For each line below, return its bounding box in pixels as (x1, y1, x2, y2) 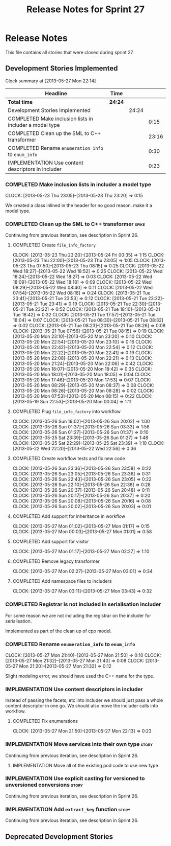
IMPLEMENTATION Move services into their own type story (5, 741, 153, 748)
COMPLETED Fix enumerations (12, 718, 78, 724)
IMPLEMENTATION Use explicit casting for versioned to (5, 775, 145, 782)
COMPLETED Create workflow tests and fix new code (12, 455, 126, 462)
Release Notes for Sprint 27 (26, 4, 145, 15)
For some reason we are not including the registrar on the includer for (5, 612, 151, 619)
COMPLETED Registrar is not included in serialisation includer (5, 601, 161, 608)
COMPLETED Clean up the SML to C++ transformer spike (5, 220, 145, 227)
